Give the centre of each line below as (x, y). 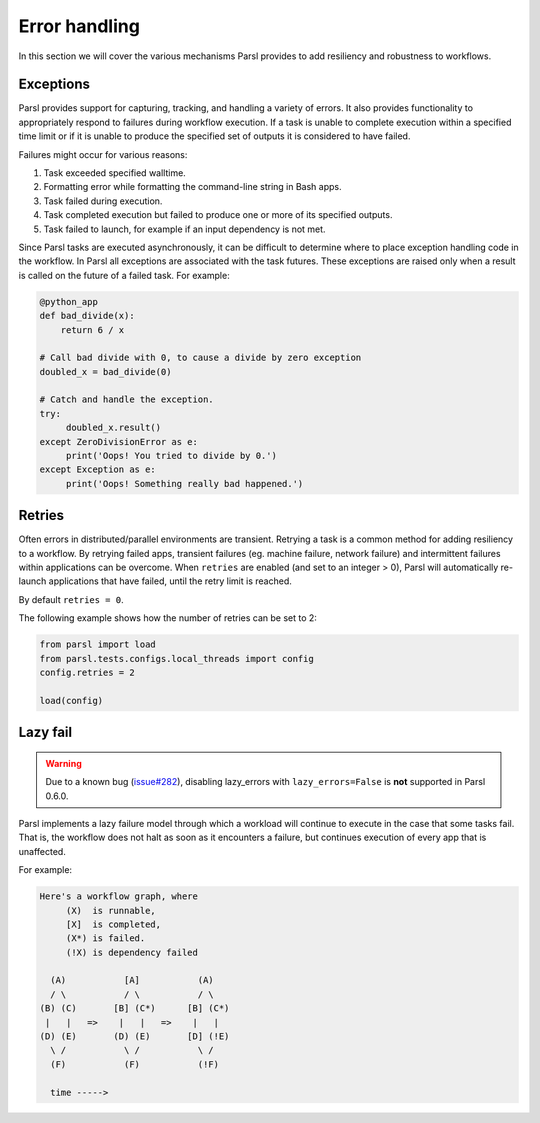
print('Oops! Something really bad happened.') (184, 483)
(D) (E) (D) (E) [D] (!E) (134, 1036)
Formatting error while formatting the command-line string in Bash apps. (192, 187)
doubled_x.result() (113, 428)
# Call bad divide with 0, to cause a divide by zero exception (200, 358)
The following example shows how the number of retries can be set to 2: (167, 618)
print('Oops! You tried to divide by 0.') (171, 456)
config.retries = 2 (87, 673)
